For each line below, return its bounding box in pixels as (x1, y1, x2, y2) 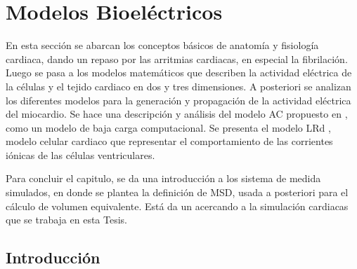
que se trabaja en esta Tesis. (6, 212, 127, 227)
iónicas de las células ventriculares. (6, 147, 155, 162)
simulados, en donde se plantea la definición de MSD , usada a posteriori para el (6, 185, 349, 200)
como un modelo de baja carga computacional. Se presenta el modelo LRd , (6, 120, 331, 134)
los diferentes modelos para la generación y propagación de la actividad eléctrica (6, 92, 351, 107)
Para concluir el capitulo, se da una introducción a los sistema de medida (6, 171, 321, 186)
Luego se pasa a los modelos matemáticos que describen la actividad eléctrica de (6, 65, 352, 80)
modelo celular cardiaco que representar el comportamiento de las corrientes (6, 134, 333, 149)
